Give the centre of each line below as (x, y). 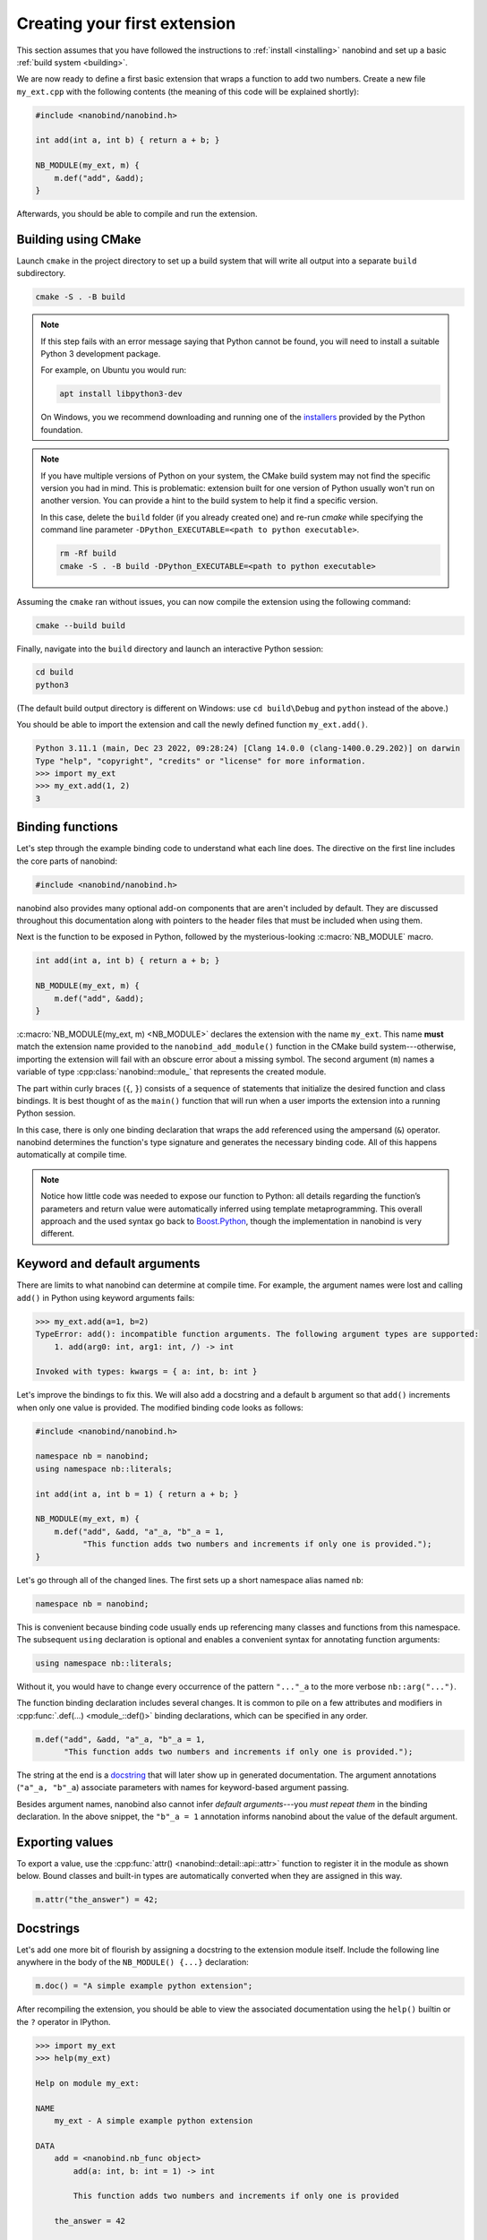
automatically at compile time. (72, 1155)
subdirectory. (41, 273)
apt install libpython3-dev (121, 394)
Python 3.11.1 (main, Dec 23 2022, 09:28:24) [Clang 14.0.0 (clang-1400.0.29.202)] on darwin (248, 749)
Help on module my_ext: (88, 2083)
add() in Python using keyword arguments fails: (106, 1297)
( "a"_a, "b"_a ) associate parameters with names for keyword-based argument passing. (183, 1788)
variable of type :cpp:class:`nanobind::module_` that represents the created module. (171, 1072)
